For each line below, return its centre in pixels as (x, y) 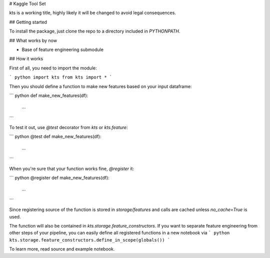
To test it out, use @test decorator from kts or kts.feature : (68, 127)
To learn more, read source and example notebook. (62, 249)
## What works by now (33, 40)
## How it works (26, 59)
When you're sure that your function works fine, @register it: (72, 168)
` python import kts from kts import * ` (61, 77)
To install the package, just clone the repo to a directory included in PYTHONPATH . (95, 31)
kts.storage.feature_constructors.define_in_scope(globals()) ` (90, 240)
